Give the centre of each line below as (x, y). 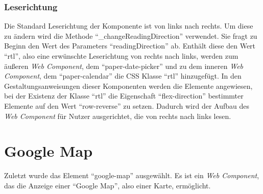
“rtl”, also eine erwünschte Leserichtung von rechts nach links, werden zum (121, 56)
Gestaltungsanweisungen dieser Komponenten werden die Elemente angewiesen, (128, 86)
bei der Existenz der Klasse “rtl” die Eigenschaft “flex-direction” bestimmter (124, 96)
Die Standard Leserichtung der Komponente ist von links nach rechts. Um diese (129, 26)
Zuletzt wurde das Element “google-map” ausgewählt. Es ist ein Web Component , (132, 175)
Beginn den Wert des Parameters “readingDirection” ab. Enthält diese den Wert (130, 46)
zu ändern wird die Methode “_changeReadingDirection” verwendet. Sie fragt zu (131, 35)
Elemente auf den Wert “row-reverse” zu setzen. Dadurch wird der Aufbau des (127, 105)
